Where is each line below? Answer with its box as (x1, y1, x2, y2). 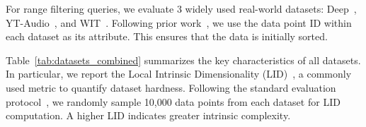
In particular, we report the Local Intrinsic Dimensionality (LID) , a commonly (6, 66, 352, 81)
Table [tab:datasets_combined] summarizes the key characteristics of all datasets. (6, 52, 361, 67)
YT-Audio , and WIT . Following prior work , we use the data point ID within (6, 15, 352, 30)
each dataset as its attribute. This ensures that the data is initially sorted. (6, 29, 328, 44)
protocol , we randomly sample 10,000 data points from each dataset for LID (6, 94, 341, 109)
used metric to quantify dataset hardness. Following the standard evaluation (6, 80, 336, 95)
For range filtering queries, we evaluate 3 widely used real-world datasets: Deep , (6, 1, 357, 16)
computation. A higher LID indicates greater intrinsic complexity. (6, 108, 291, 123)
